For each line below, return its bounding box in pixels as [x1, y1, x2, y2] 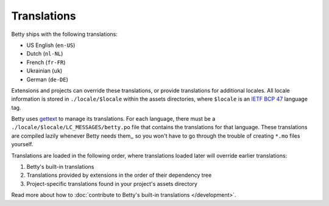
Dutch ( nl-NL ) [26, 50, 63, 57]
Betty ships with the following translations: [11, 30, 118, 38]
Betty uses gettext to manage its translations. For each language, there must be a [11, 115, 216, 123]
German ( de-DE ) [26, 76, 68, 83]
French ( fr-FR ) [26, 59, 66, 66]
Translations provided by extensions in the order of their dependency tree [26, 171, 212, 179]
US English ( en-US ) [26, 41, 76, 49]
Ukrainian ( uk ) [26, 67, 63, 74]
